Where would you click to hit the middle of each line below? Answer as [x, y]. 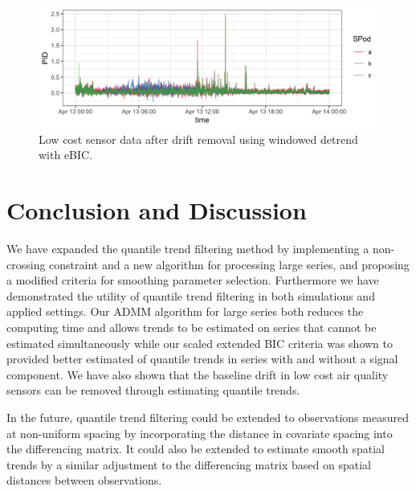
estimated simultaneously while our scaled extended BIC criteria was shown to [200, 343]
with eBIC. [66, 155]
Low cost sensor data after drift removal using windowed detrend [198, 139]
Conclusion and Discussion [157, 210]
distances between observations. [84, 480]
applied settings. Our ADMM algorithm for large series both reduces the [185, 311]
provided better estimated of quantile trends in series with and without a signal [202, 359]
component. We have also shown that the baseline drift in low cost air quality [198, 374]
